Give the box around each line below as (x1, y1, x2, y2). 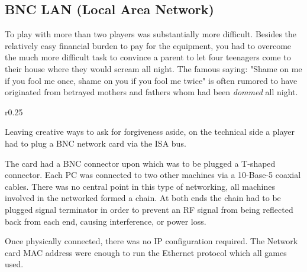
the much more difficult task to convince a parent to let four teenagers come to (5, 51, 291, 63)
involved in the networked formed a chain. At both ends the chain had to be (5, 192, 281, 204)
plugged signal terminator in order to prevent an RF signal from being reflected (5, 203, 293, 215)
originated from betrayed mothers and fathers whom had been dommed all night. (5, 86, 298, 98)
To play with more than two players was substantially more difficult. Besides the (5, 28, 297, 40)
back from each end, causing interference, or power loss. (5, 215, 206, 227)
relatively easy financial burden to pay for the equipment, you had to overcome (5, 39, 292, 51)
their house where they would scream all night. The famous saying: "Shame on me (5, 62, 302, 75)
